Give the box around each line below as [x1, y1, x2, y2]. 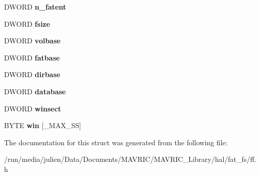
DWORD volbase [4, 35, 61, 46]
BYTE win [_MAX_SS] [4, 120, 81, 131]
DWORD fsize [4, 18, 50, 29]
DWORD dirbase [4, 69, 61, 80]
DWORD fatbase [4, 52, 60, 63]
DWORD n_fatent [4, 2, 67, 12]
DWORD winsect [4, 103, 62, 113]
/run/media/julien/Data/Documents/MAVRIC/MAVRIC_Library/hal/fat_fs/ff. [4, 154, 256, 164]
